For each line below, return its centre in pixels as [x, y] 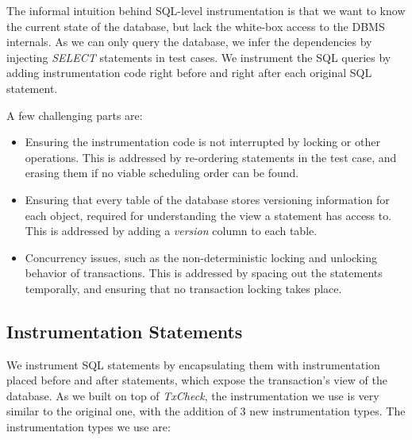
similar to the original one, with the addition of [121, 411]
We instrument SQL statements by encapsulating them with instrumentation [193, 364]
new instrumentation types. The [327, 411]
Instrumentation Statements [125, 331]
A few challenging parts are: [75, 115]
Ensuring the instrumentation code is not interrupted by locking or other [202, 142]
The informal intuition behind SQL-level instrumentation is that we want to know [206, 10]
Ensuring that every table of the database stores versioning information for [207, 199]
